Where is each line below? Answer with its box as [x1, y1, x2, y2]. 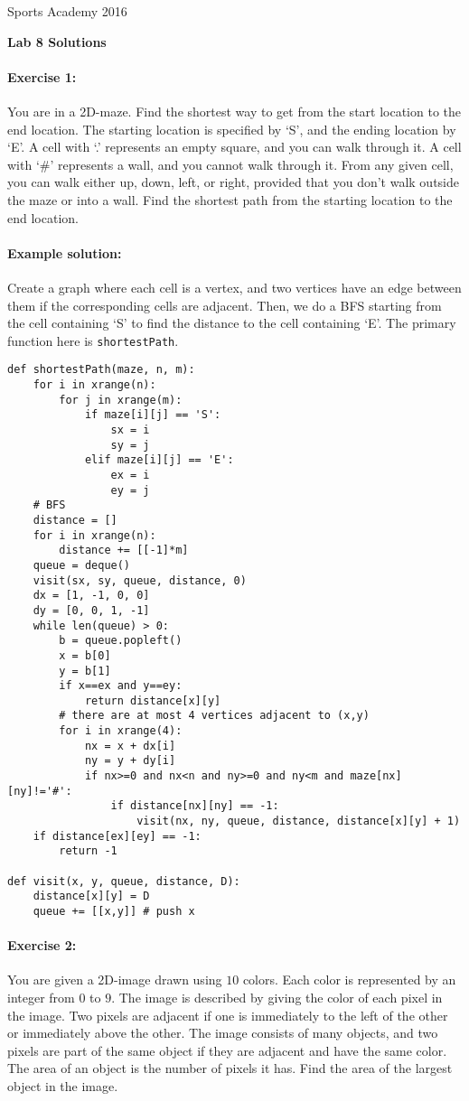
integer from [7, 988, 75, 1007]
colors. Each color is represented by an [242, 970, 456, 989]
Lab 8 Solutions [7, 32, 107, 51]
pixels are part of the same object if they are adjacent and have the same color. [7, 1040, 447, 1059]
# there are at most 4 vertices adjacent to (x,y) [59, 709, 370, 723]
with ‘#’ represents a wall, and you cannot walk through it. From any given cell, [7, 154, 454, 173]
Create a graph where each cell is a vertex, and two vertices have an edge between [7, 277, 462, 296]
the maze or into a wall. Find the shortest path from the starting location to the [7, 190, 453, 209]
